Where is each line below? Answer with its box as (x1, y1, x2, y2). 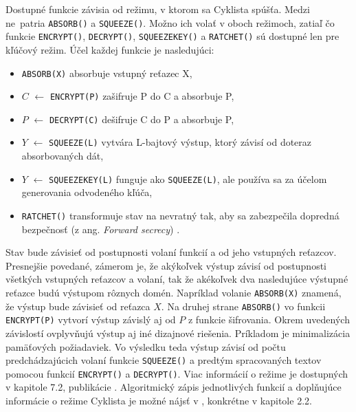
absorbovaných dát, (21, 149, 104, 163)
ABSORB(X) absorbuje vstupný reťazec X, (21, 65, 192, 80)
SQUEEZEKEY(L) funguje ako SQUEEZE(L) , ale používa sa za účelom (49, 171, 327, 186)
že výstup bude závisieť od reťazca (5, 299, 151, 313)
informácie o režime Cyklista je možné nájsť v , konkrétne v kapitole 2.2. (5, 393, 312, 408)
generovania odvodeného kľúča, (21, 185, 153, 199)
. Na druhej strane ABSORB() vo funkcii (161, 299, 326, 313)
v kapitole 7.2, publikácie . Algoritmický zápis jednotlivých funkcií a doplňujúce (5, 380, 342, 394)
